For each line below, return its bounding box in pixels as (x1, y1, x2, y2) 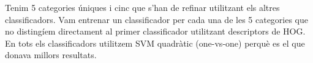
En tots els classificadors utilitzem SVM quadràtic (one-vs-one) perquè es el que (5, 36, 305, 49)
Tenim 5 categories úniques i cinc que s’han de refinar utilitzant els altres (5, 1, 280, 13)
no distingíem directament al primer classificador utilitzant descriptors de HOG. (5, 25, 306, 38)
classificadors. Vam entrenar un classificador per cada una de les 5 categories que (5, 13, 309, 25)
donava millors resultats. (5, 48, 97, 61)
